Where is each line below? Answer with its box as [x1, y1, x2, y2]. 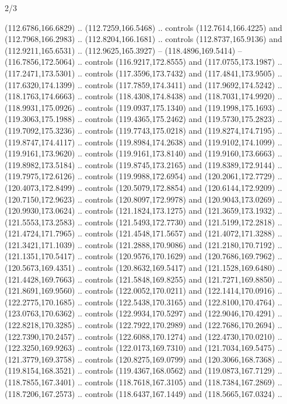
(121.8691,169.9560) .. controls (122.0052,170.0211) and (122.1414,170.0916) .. [5, 284, 282, 297]
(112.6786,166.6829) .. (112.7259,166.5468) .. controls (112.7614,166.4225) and [5, 21, 282, 33]
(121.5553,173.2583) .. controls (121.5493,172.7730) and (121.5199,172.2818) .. [5, 215, 282, 228]
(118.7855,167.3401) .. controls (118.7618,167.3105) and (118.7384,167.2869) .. [5, 376, 282, 388]
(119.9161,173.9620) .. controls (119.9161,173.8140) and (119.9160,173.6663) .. [5, 147, 282, 159]
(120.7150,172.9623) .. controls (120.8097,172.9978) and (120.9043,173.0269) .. [5, 193, 282, 205]
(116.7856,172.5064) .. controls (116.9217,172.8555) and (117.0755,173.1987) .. [5, 55, 282, 68]
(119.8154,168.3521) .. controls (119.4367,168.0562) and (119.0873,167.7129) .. [5, 364, 282, 377]
